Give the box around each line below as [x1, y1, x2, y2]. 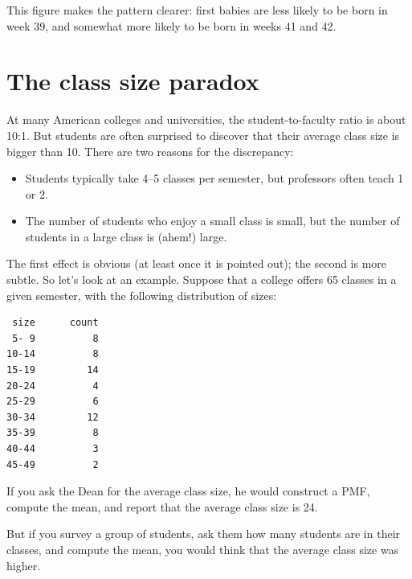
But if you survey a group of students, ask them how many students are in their [6, 525, 401, 542]
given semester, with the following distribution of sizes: [6, 286, 277, 303]
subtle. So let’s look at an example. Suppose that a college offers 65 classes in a [6, 271, 397, 288]
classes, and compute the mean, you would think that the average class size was [6, 540, 399, 557]
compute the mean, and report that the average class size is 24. [6, 498, 318, 515]
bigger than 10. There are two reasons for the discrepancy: [6, 142, 294, 159]
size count [12, 317, 99, 329]
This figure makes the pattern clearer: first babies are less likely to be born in [6, 2, 388, 18]
